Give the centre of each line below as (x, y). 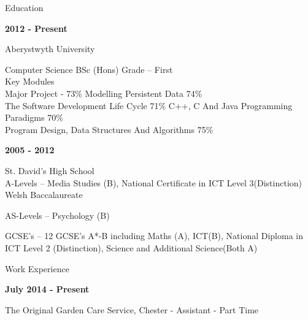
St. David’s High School (50, 170)
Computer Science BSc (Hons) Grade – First (89, 69)
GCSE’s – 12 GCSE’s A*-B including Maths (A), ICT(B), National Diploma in (154, 236)
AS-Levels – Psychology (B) (57, 215)
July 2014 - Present (47, 289)
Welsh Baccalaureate (44, 195)
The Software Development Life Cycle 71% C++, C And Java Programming (149, 105)
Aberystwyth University (50, 49)
